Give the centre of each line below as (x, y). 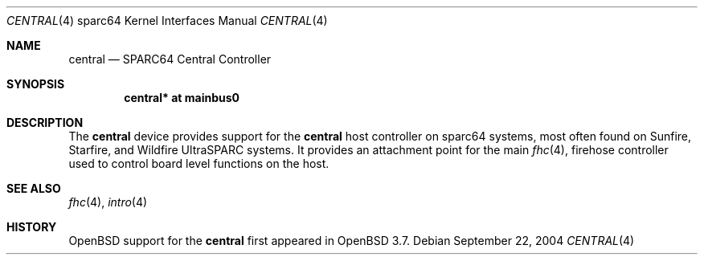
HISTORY (32, 227)
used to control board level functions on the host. (199, 163)
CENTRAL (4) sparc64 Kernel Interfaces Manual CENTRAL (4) (167, 20)
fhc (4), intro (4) (108, 202)
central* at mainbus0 (182, 98)
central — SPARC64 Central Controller (170, 59)
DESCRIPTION (45, 122)
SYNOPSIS (36, 84)
